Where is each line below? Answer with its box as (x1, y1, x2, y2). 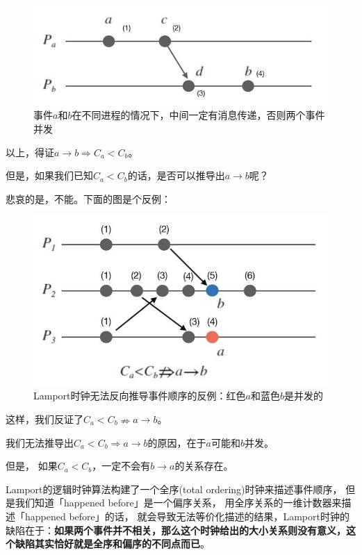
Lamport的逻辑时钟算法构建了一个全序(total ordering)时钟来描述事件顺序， (6, 481, 343, 496)
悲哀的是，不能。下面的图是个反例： (6, 191, 171, 206)
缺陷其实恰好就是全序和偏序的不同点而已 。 (15, 536, 210, 551)
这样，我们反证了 (6, 411, 83, 426)
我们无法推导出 (6, 435, 74, 449)
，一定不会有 (92, 458, 151, 473)
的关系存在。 (174, 458, 233, 473)
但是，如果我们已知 (6, 168, 93, 183)
